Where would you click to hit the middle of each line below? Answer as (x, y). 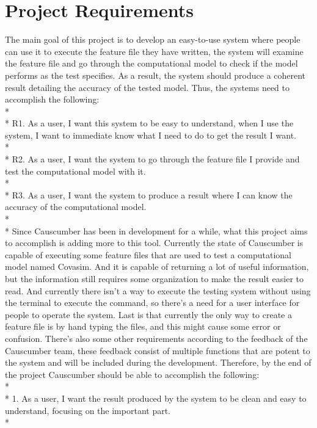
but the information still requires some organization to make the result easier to (155, 278)
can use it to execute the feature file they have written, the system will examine (154, 51)
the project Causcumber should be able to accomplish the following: (132, 374)
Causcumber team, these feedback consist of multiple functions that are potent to (158, 350)
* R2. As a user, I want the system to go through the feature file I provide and (152, 159)
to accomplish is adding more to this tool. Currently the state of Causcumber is (154, 243)
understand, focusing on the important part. (88, 410)
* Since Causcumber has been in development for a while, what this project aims (156, 230)
